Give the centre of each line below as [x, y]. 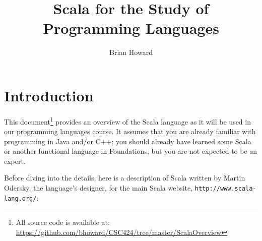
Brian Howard [131, 52]
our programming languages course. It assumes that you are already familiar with [130, 131]
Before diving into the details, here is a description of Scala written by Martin [125, 178]
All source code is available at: [63, 222]
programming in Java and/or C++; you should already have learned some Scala [128, 141]
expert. [15, 161]
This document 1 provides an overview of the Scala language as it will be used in [127, 120]
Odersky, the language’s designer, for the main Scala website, [99, 188]
